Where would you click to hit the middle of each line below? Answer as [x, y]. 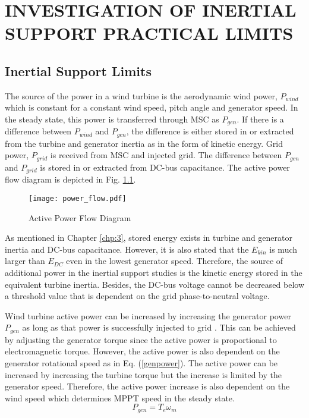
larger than [25, 261]
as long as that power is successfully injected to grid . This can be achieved [159, 327]
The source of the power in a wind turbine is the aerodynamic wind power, [141, 95]
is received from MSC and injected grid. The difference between [166, 155]
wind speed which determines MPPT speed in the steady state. [120, 397]
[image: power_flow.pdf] [78, 198]
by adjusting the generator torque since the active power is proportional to [141, 339]
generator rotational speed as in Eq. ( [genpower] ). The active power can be [141, 363]
